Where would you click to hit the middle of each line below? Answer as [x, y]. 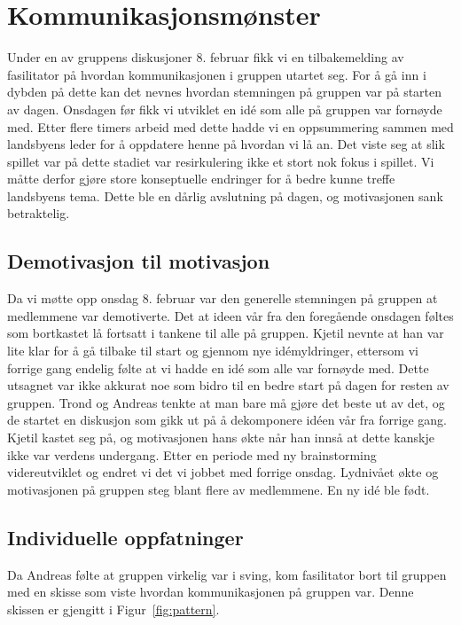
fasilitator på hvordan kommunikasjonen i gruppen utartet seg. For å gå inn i [217, 74]
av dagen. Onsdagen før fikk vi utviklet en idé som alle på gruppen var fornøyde [225, 109]
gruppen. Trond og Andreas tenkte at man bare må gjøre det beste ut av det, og [226, 402]
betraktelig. [39, 213]
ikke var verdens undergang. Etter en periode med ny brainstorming [192, 454]
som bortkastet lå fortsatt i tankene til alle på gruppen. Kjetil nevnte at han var [226, 333]
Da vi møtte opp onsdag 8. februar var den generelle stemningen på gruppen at [223, 298]
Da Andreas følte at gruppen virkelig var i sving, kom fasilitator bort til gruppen [227, 574]
